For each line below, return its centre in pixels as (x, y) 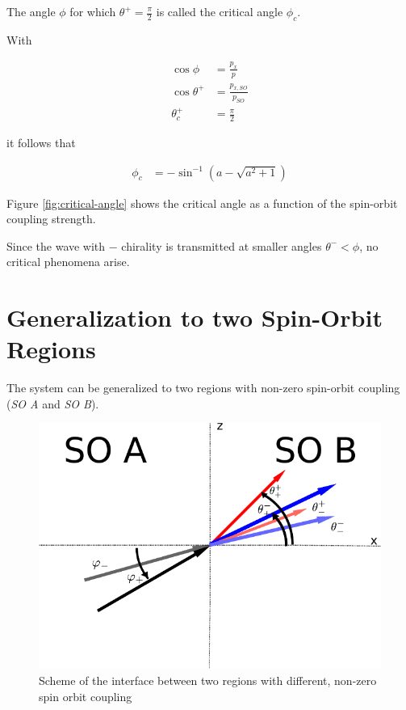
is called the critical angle (220, 11)
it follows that (41, 142)
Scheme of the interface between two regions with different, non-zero (208, 680)
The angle (31, 11)
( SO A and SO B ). (53, 403)
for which (93, 11)
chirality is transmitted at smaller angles (222, 245)
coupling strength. (51, 219)
